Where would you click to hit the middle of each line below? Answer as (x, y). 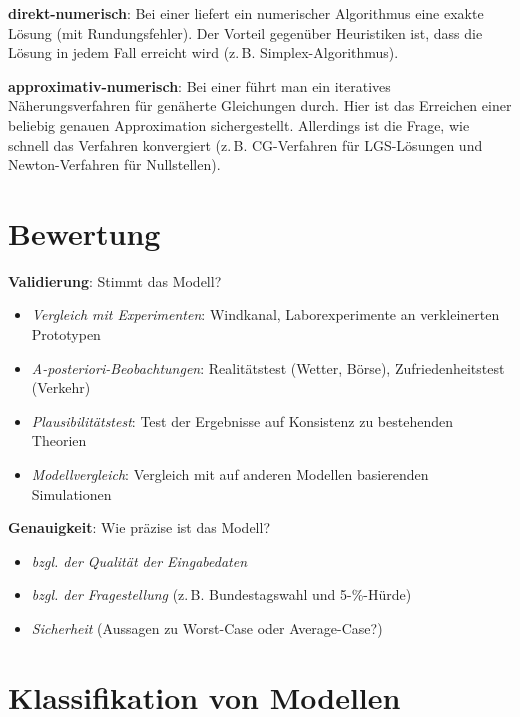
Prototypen (66, 334)
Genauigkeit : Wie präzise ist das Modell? (139, 527)
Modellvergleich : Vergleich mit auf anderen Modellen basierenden (230, 474)
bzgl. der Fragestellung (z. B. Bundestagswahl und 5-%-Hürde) (221, 594)
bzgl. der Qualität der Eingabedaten (139, 560)
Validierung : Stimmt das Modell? (115, 280)
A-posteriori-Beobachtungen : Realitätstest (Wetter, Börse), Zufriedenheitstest (268, 367)
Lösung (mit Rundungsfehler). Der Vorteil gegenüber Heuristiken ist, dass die (245, 32)
